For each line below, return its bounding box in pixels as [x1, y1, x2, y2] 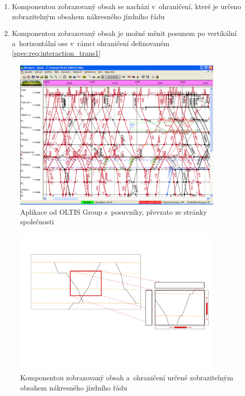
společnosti [20, 216, 54, 227]
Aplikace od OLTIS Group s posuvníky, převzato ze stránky [20, 206, 207, 217]
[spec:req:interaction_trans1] [12, 48, 101, 58]
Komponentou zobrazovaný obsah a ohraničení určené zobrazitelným [20, 372, 233, 383]
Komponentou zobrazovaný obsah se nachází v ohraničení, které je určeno [12, 1, 241, 11]
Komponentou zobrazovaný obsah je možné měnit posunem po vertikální [12, 28, 237, 38]
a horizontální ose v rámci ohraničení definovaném [12, 37, 170, 48]
